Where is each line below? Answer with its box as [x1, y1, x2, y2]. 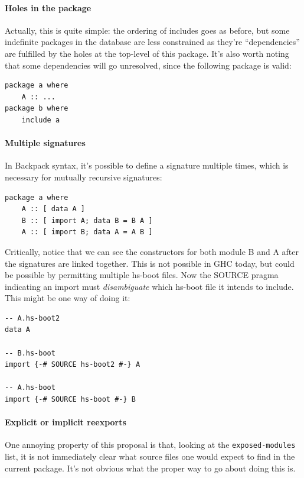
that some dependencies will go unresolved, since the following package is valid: [5, 59, 292, 71]
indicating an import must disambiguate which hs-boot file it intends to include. [5, 280, 294, 292]
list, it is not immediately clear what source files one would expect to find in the [5, 450, 295, 463]
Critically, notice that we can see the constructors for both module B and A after [5, 245, 299, 257]
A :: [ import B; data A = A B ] [21, 228, 153, 237]
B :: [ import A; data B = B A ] [21, 216, 153, 225]
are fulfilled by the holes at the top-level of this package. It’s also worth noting [5, 47, 289, 59]
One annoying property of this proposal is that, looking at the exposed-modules [5, 438, 296, 451]
